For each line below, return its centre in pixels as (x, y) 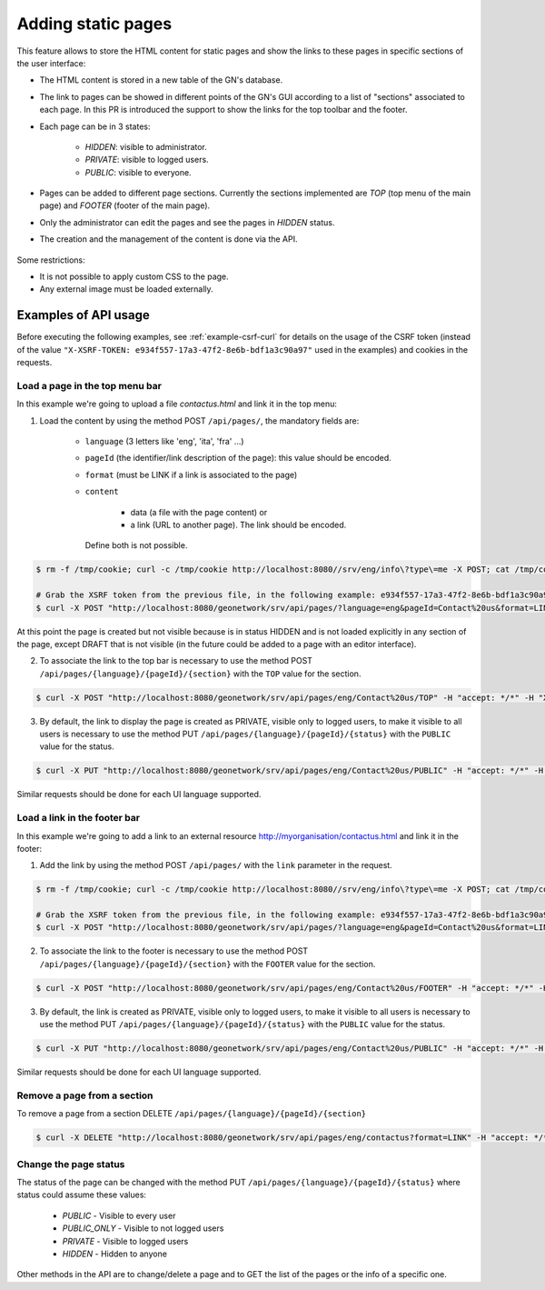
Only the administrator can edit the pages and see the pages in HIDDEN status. (187, 222)
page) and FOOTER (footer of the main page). (125, 205)
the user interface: (51, 63)
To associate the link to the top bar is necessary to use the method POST (176, 661)
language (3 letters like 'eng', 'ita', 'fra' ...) (164, 442)
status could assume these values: (82, 1195)
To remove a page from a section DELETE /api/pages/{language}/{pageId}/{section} (192, 1114)
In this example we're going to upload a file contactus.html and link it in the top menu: (177, 404)
